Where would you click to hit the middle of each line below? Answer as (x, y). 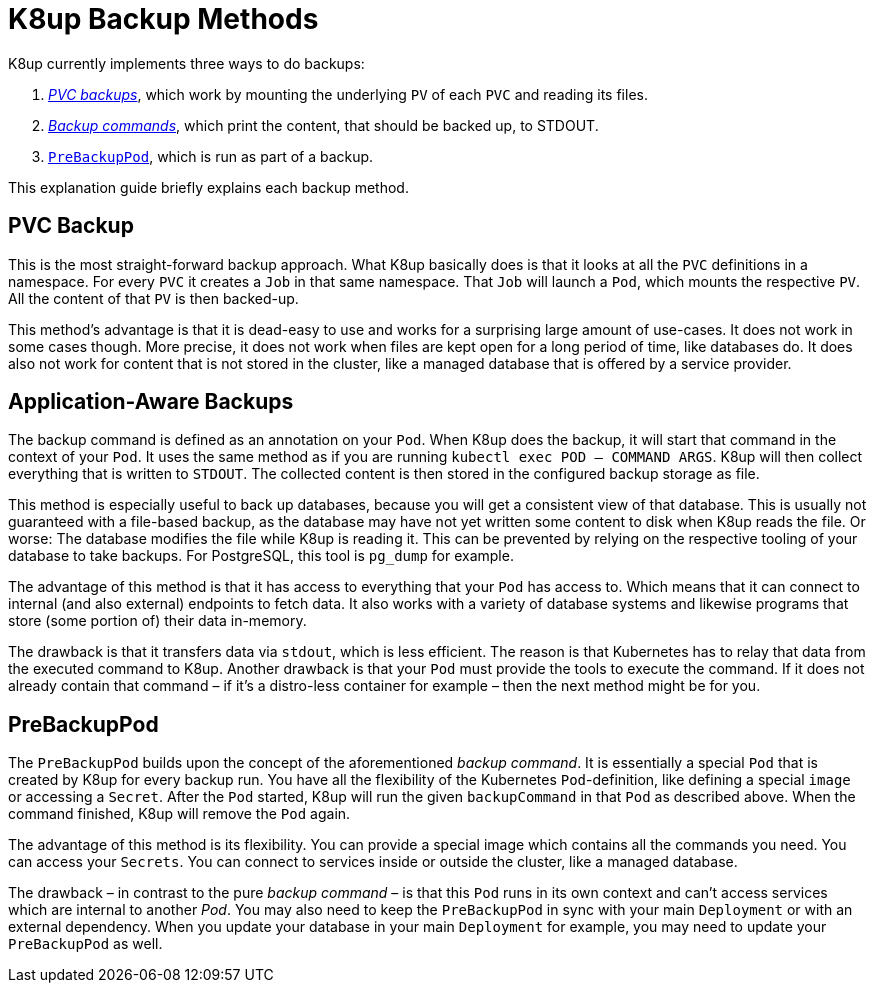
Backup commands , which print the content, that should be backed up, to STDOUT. (323, 125)
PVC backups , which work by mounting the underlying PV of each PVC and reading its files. (348, 94)
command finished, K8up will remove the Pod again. (179, 814)
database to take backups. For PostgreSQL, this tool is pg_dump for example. (261, 556)
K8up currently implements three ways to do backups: (186, 63)
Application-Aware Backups (151, 402)
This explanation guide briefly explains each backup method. (208, 187)
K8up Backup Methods (163, 19)
